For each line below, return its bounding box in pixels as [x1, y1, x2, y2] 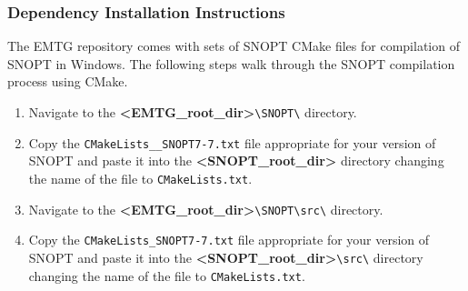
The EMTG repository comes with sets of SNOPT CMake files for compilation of [7, 36, 460, 55]
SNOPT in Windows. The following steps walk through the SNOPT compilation [7, 54, 455, 73]
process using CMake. [7, 72, 128, 91]
